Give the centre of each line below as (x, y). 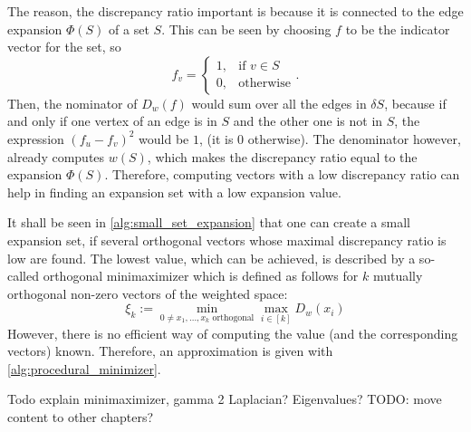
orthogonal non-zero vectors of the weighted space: (148, 293)
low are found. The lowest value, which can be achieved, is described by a (211, 258)
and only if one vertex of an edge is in (112, 121)
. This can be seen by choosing (246, 29)
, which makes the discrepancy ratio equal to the (282, 156)
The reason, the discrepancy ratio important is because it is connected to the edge (235, 11)
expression (36, 138)
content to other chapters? (81, 416)
